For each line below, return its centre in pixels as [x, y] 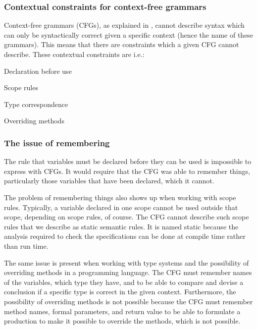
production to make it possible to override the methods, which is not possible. [122, 321]
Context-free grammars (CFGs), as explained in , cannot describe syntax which [124, 25]
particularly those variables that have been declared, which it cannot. [109, 181]
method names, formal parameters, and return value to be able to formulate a [122, 311]
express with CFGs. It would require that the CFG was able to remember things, [127, 171]
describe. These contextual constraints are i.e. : [74, 54]
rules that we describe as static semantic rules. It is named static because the [121, 226]
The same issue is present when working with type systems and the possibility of [127, 262]
